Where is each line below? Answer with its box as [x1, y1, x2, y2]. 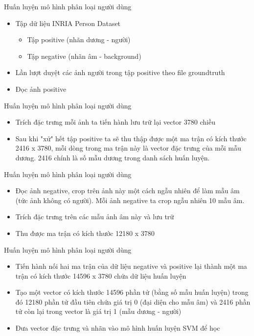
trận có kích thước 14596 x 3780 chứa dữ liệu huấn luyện [15, 270, 186, 281]
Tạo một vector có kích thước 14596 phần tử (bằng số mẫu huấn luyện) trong [15, 287, 249, 297]
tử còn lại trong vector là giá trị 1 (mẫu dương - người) [15, 306, 182, 316]
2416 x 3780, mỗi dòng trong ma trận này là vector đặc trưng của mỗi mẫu [15, 143, 241, 153]
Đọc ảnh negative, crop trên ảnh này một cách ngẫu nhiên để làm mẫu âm [15, 185, 240, 196]
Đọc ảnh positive [15, 83, 67, 94]
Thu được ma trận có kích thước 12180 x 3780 [15, 228, 155, 238]
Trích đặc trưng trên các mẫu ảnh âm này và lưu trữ [15, 211, 174, 222]
